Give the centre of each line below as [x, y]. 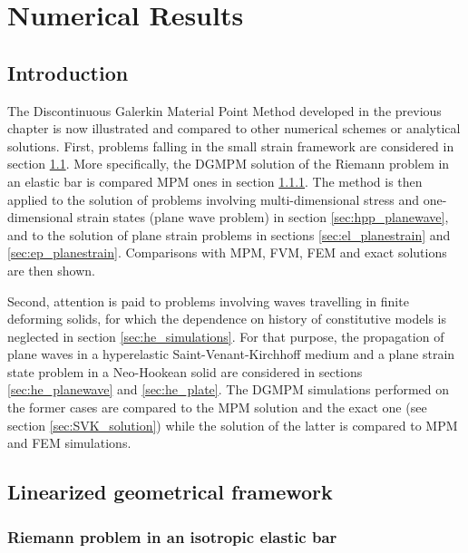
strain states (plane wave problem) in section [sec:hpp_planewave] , [263, 217]
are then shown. [51, 270]
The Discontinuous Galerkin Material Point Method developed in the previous [224, 110]
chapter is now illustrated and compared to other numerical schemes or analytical [234, 128]
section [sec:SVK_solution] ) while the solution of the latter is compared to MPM [233, 425]
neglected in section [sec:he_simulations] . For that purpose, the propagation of [226, 336]
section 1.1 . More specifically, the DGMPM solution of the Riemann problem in [229, 164]
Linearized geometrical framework [170, 492]
